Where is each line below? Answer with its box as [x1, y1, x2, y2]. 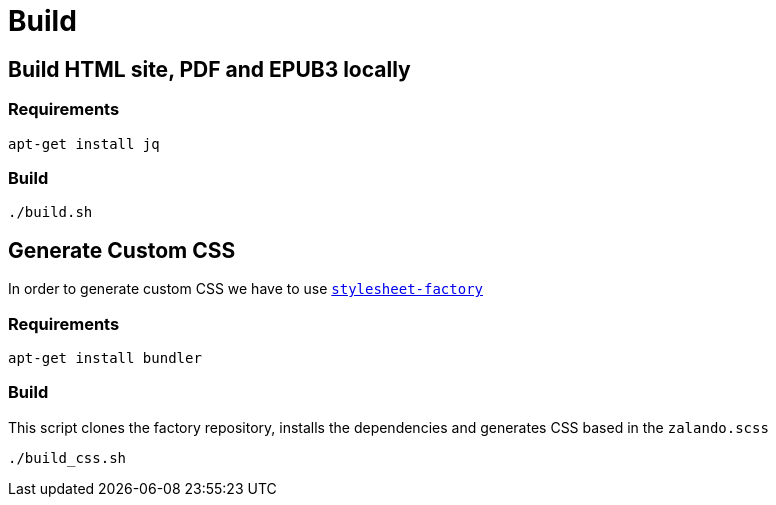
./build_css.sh [8, 449, 127, 466]
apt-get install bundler [8, 349, 202, 366]
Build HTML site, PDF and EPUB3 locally [8, 56, 411, 82]
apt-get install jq [8, 135, 160, 152]
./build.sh [8, 204, 93, 221]
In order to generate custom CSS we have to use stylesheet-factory [8, 280, 484, 298]
